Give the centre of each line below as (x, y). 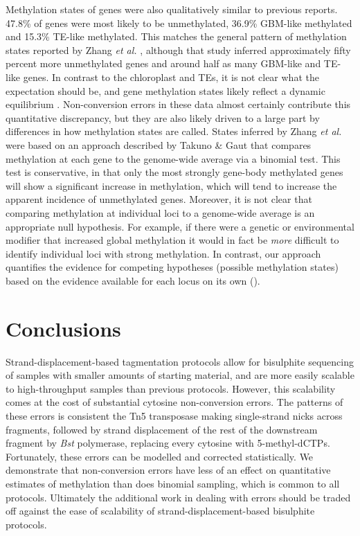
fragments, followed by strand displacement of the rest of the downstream (162, 429)
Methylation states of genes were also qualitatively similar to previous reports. (172, 9)
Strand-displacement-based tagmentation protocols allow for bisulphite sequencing (180, 361)
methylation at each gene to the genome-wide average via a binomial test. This (173, 158)
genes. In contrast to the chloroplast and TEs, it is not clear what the (171, 77)
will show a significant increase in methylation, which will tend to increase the (171, 185)
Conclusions (63, 328)
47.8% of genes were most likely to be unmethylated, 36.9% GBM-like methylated (179, 23)
